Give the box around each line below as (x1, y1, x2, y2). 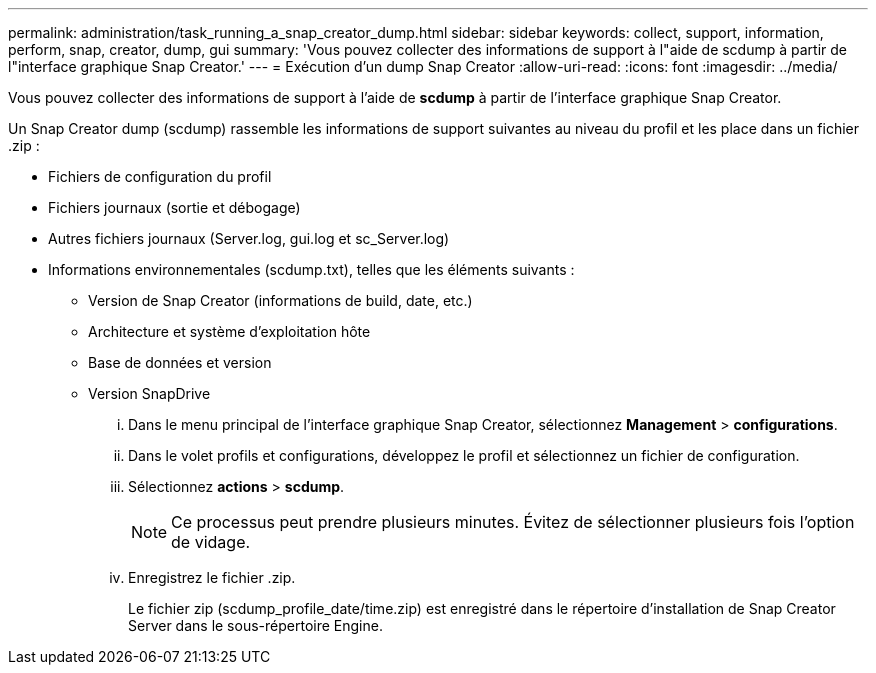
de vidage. (171, 532, 251, 552)
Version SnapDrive (88, 385, 211, 402)
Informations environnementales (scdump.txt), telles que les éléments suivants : (48, 261, 575, 278)
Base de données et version (88, 354, 272, 371)
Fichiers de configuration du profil (48, 168, 272, 185)
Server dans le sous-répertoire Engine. (128, 617, 383, 634)
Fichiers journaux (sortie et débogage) (48, 199, 301, 216)
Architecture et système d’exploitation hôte (88, 323, 371, 340)
